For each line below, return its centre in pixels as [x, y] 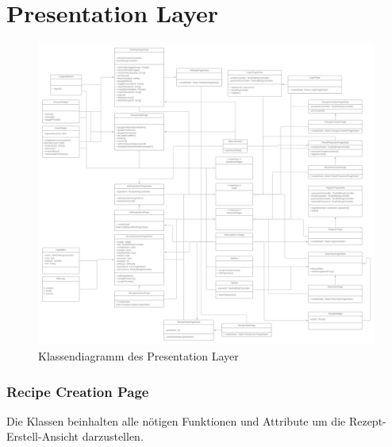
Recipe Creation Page [78, 391]
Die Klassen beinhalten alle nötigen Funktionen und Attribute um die [176, 420]
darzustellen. [113, 436]
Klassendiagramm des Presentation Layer [138, 356]
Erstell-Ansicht [42, 436]
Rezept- [367, 420]
